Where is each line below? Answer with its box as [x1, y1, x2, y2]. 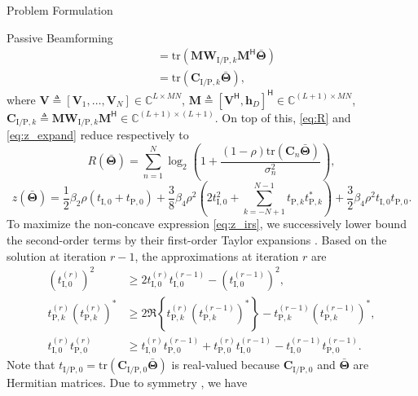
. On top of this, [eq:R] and [214, 108, 351, 125]
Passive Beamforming [7, 29, 113, 46]
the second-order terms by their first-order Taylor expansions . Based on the [7, 231, 387, 249]
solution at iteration [7, 247, 107, 264]
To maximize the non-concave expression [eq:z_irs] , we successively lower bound [7, 215, 407, 232]
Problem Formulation [7, 2, 113, 18]
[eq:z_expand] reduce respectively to [7, 126, 189, 143]
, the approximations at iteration [134, 247, 299, 264]
